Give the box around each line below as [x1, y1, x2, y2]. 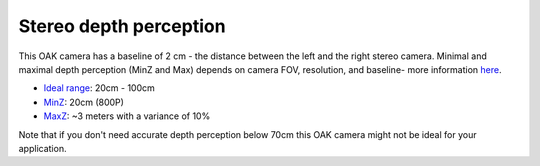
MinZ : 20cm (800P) [43, 96, 125, 108]
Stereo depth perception [18, 15, 226, 37]
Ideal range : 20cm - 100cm [43, 82, 155, 94]
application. [18, 142, 67, 154]
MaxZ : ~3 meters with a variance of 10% [43, 110, 211, 122]
